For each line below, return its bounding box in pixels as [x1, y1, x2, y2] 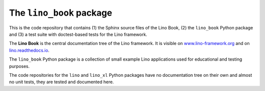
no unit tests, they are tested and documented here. [9, 79, 114, 85]
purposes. [9, 63, 30, 69]
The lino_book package [9, 7, 112, 18]
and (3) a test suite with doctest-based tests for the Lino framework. [9, 31, 147, 37]
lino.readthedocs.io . [9, 47, 50, 53]
